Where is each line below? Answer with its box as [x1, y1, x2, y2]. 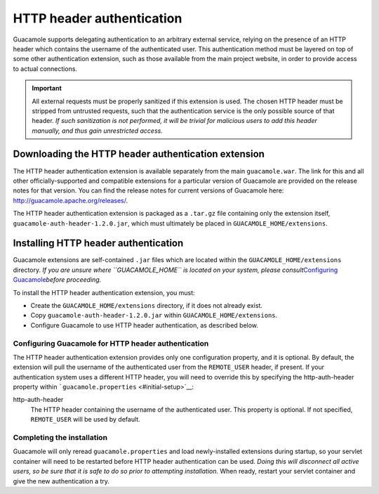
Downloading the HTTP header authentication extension [13, 148, 265, 160]
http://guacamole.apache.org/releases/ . [13, 196, 128, 204]
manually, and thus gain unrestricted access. [32, 126, 163, 135]
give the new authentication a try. [13, 476, 110, 485]
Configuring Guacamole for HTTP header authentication [13, 338, 209, 348]
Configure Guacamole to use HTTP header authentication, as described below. [30, 320, 259, 330]
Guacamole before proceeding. [13, 275, 102, 284]
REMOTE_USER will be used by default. [30, 415, 140, 424]
